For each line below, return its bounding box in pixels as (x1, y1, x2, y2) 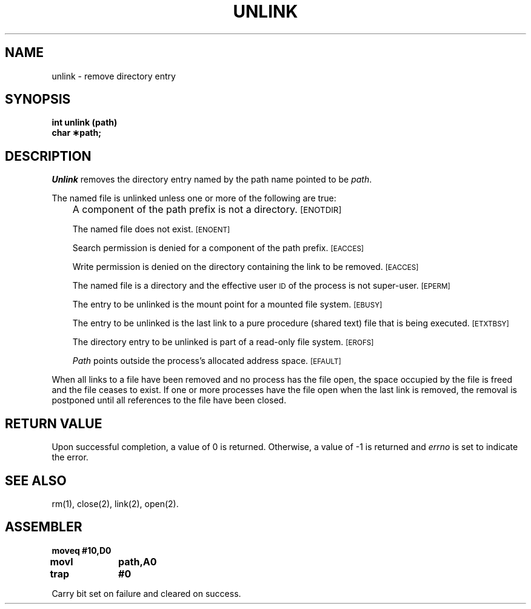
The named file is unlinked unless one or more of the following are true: (52, 193, 336, 204)
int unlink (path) (52, 117, 118, 128)
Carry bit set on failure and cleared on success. (52, 588, 241, 599)
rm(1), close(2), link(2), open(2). (52, 498, 179, 509)
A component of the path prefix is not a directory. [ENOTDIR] (72, 203, 342, 216)
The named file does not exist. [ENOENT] (72, 224, 230, 235)
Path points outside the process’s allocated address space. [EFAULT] (72, 355, 341, 366)
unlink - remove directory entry (52, 70, 176, 81)
